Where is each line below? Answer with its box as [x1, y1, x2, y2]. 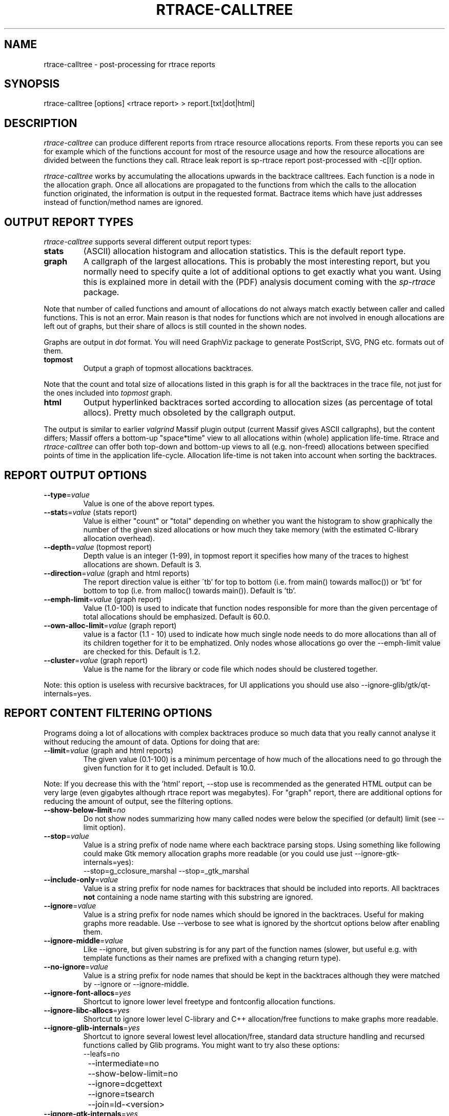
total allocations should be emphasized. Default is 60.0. [83, 612, 271, 621]
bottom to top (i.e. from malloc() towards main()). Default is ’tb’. [83, 586, 296, 595]
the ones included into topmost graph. [44, 388, 173, 398]
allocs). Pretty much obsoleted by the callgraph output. [83, 407, 296, 418]
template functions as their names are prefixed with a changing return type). [83, 953, 341, 962]
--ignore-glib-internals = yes [44, 1023, 140, 1032]
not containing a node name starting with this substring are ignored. [83, 892, 313, 901]
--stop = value [44, 831, 89, 840]
